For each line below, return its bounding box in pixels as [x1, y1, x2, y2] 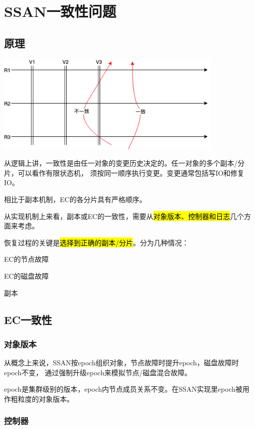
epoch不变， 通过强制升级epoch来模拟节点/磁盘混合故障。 [4, 367, 192, 377]
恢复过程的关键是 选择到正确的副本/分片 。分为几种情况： [4, 237, 189, 247]
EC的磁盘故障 [4, 270, 49, 281]
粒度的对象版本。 [17, 393, 74, 404]
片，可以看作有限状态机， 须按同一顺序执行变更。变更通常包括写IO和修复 [4, 167, 245, 178]
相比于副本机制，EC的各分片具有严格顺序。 [4, 194, 146, 204]
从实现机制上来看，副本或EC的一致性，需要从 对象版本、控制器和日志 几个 [4, 211, 244, 221]
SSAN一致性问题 [4, 1, 117, 21]
